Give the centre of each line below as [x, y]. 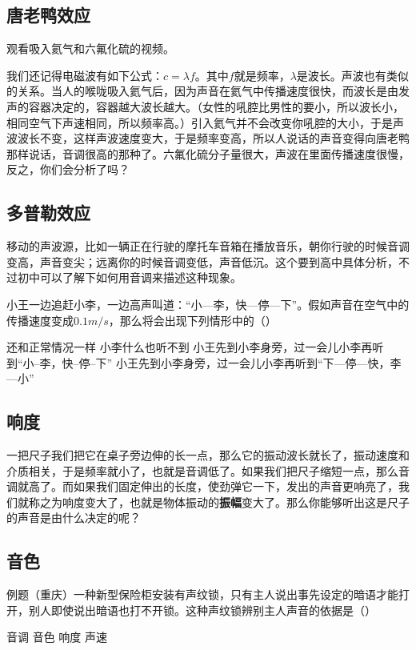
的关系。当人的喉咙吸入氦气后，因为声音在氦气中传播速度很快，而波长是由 [202, 91]
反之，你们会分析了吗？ [68, 169]
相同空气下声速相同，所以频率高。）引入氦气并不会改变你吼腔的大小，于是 [200, 122]
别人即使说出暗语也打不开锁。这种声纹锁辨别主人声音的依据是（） [202, 610]
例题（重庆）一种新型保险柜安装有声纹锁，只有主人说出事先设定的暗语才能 [202, 594]
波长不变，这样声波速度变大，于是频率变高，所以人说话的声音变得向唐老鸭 [213, 138]
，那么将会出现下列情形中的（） [192, 320]
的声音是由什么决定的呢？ [74, 518]
